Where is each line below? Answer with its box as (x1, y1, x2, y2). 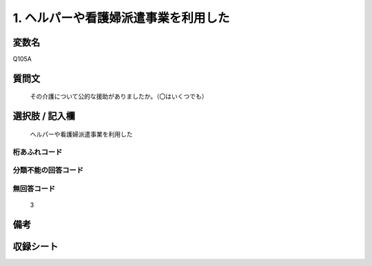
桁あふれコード (12, 147, 63, 156)
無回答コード (12, 183, 56, 193)
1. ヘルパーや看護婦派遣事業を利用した (12, 10, 230, 25)
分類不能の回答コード (12, 165, 84, 175)
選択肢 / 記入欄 (12, 110, 76, 122)
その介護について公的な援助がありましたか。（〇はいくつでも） (30, 92, 208, 101)
